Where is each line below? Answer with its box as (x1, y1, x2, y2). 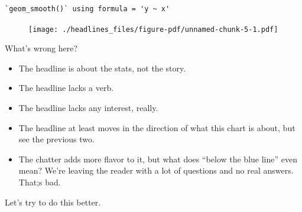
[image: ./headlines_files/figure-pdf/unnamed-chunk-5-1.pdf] (28, 25, 278, 34)
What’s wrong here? (5, 42, 78, 54)
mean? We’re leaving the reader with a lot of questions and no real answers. (18, 164, 294, 177)
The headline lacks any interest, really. (18, 102, 158, 114)
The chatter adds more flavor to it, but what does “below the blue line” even (18, 152, 297, 165)
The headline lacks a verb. (18, 81, 114, 94)
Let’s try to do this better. (5, 195, 101, 208)
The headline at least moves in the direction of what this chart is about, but (18, 121, 295, 133)
